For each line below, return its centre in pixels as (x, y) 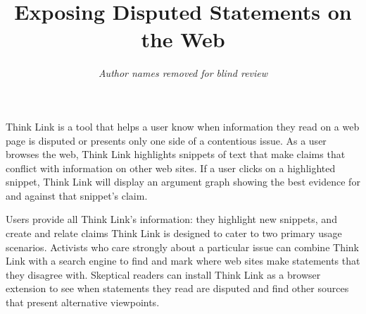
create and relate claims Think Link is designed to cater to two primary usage (174, 233)
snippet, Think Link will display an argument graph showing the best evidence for (183, 182)
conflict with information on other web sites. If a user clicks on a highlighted (171, 168)
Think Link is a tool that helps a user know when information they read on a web (183, 126)
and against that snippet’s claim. (77, 195)
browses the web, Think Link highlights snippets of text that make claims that (176, 154)
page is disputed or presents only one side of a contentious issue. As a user (166, 140)
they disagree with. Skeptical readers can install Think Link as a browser (163, 274)
